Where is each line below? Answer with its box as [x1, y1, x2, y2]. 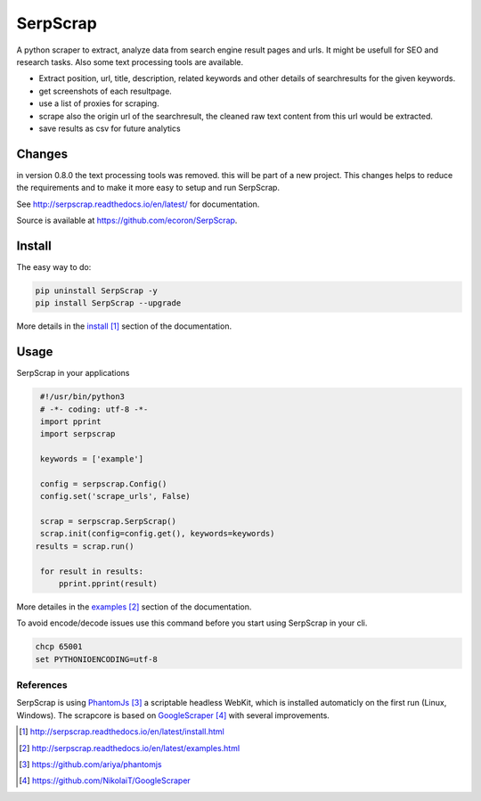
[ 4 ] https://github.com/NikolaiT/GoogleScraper [19, 775, 191, 786]
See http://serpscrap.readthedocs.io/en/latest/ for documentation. [16, 199, 260, 209]
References [16, 679, 68, 691]
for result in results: [40, 566, 144, 576]
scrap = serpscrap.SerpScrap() [40, 517, 177, 527]
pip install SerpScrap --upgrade [35, 298, 182, 308]
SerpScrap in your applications [16, 368, 130, 379]
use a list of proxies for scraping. [38, 98, 159, 109]
